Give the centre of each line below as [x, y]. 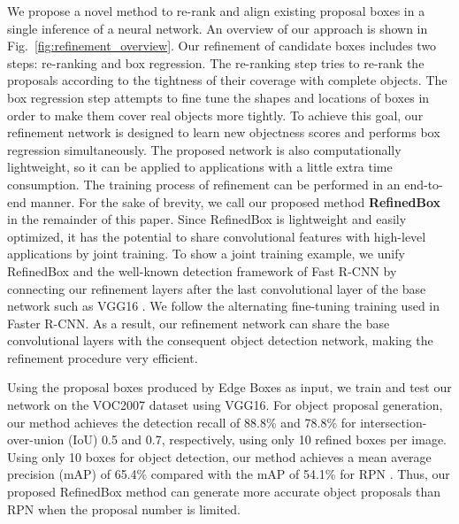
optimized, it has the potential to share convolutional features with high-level [217, 236]
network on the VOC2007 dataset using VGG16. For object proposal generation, [225, 405]
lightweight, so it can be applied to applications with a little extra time [200, 167]
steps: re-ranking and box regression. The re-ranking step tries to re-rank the [216, 62]
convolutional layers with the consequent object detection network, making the [220, 340]
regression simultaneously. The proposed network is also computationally [204, 149]
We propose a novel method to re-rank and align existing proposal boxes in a [216, 11]
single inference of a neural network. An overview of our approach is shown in [218, 28]
